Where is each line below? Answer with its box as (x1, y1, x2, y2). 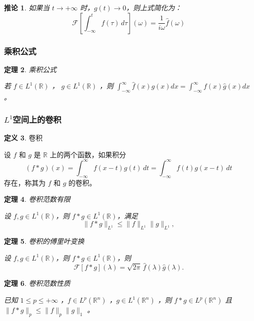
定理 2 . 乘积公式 (4, 64, 56, 74)
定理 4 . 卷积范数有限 (4, 194, 70, 204)
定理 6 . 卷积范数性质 (4, 278, 70, 288)
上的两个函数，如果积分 (50, 149, 126, 159)
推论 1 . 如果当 (4, 2, 50, 12)
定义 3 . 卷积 (4, 133, 43, 143)
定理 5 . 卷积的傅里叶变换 (4, 236, 84, 246)
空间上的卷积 (12, 113, 61, 125)
